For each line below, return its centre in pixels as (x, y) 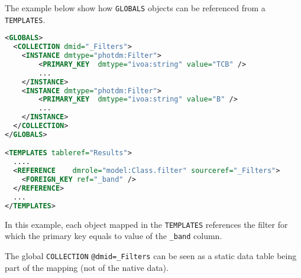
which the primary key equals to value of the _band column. (114, 236)
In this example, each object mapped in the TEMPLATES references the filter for (146, 224)
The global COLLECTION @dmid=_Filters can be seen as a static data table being (151, 255)
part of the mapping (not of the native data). (87, 267)
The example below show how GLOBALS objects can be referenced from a (135, 8)
